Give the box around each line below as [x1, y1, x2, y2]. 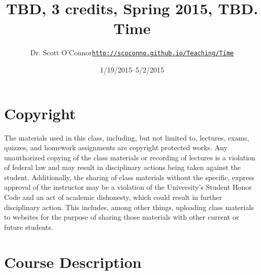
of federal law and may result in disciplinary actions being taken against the [4, 162, 241, 173]
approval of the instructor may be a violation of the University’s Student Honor [4, 182, 252, 192]
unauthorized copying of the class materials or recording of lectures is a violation [4, 152, 255, 162]
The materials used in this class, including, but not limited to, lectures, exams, [4, 132, 249, 143]
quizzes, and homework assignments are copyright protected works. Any [4, 142, 227, 153]
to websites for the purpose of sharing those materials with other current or [4, 212, 239, 222]
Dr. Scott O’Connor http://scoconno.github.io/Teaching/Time [30, 47, 234, 58]
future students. [4, 221, 53, 232]
